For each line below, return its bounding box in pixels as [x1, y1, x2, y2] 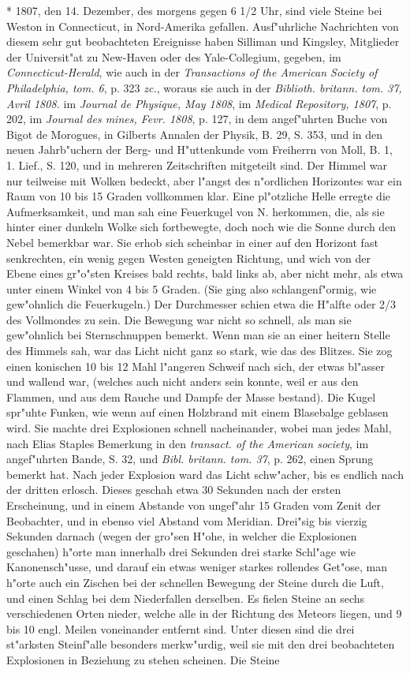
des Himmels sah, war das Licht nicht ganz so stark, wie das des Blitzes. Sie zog [6, 342, 393, 359]
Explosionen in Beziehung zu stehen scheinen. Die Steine [6, 651, 280, 667]
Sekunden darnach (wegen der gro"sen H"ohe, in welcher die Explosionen [6, 528, 357, 544]
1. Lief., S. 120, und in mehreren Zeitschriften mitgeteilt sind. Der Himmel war [6, 156, 387, 173]
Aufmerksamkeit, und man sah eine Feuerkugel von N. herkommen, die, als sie [6, 203, 385, 219]
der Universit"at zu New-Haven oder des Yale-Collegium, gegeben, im [6, 48, 341, 65]
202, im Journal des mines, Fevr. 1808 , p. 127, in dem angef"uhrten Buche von [6, 110, 388, 127]
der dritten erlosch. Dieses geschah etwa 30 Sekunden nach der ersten [6, 481, 341, 498]
